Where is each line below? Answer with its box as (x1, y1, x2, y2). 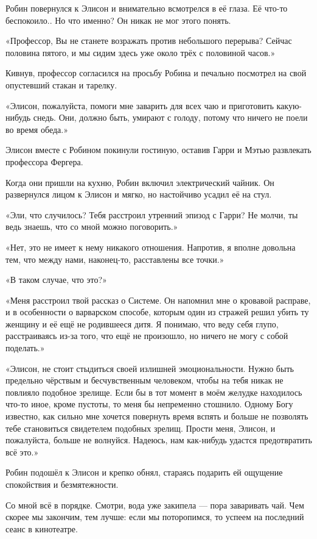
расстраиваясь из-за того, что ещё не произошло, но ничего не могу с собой (5, 329, 288, 342)
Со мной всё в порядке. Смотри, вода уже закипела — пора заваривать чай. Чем (5, 498, 304, 511)
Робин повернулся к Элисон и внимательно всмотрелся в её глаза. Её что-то (5, 2, 288, 14)
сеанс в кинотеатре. (5, 522, 78, 535)
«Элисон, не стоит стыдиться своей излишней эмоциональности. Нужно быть (5, 362, 294, 374)
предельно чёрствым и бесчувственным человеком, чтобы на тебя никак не (5, 374, 284, 387)
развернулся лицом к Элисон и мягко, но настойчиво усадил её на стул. (5, 188, 272, 201)
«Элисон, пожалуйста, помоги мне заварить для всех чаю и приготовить (5, 99, 274, 112)
